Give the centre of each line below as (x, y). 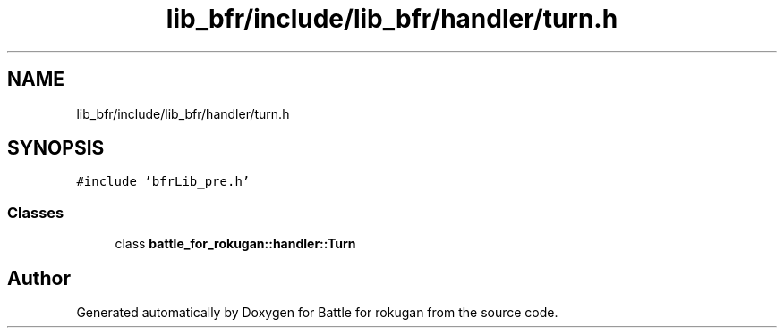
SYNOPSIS (56, 148)
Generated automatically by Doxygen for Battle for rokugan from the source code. (317, 313)
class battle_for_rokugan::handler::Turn (235, 244)
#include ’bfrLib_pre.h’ (163, 182)
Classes (36, 212)
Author (39, 278)
